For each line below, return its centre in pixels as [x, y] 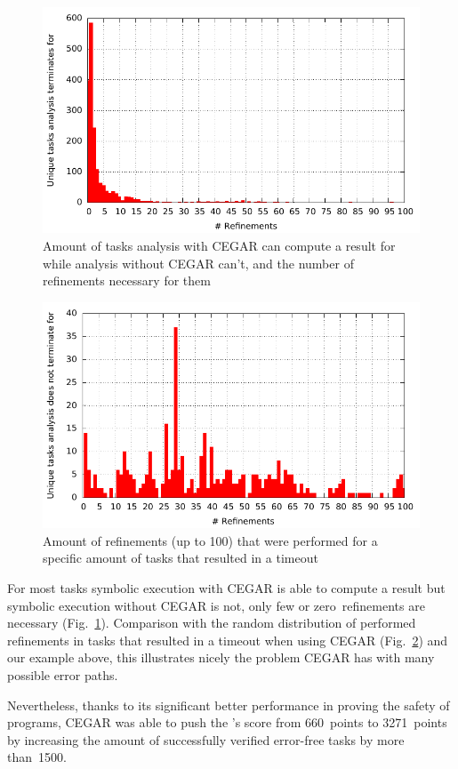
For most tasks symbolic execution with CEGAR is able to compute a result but [226, 587]
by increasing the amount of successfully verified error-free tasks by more [206, 739]
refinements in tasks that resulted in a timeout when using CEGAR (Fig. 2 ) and [228, 640]
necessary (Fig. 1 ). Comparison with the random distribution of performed [212, 623]
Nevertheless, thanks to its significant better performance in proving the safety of [229, 705]
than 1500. [37, 757]
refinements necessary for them [127, 280]
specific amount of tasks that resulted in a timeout [181, 558]
